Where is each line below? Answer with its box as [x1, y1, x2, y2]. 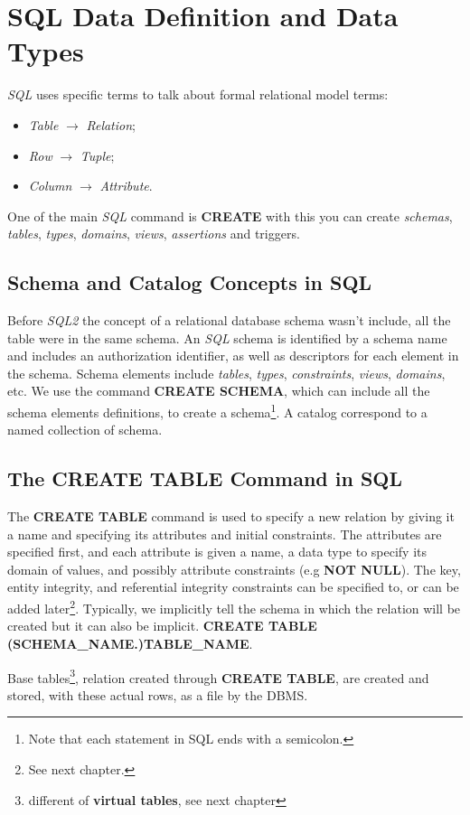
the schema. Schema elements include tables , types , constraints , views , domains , [7, 363, 446, 382]
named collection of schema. [7, 420, 163, 439]
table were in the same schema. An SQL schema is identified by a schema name [7, 328, 447, 347]
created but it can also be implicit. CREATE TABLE [7, 616, 317, 635]
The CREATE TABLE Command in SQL [7, 464, 403, 492]
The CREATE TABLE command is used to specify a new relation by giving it [7, 507, 455, 526]
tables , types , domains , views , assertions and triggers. [7, 224, 300, 243]
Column [28, 176, 72, 195]
